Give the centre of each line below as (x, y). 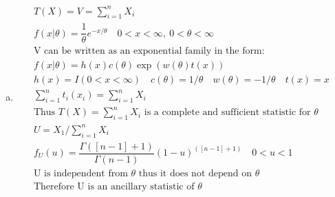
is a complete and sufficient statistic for (227, 113)
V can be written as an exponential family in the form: (149, 51)
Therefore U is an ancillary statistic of (114, 186)
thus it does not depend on (195, 173)
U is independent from (80, 173)
